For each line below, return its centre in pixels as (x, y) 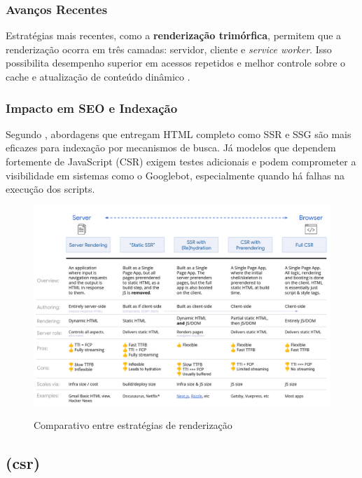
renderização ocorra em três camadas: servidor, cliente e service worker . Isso (169, 49)
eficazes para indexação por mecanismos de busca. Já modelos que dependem (171, 148)
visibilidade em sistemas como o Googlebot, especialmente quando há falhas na (175, 175)
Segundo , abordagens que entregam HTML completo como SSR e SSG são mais (179, 134)
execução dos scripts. (50, 189)
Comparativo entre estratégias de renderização (133, 425)
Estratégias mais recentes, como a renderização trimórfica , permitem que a (174, 35)
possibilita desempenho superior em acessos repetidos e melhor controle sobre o (176, 63)
